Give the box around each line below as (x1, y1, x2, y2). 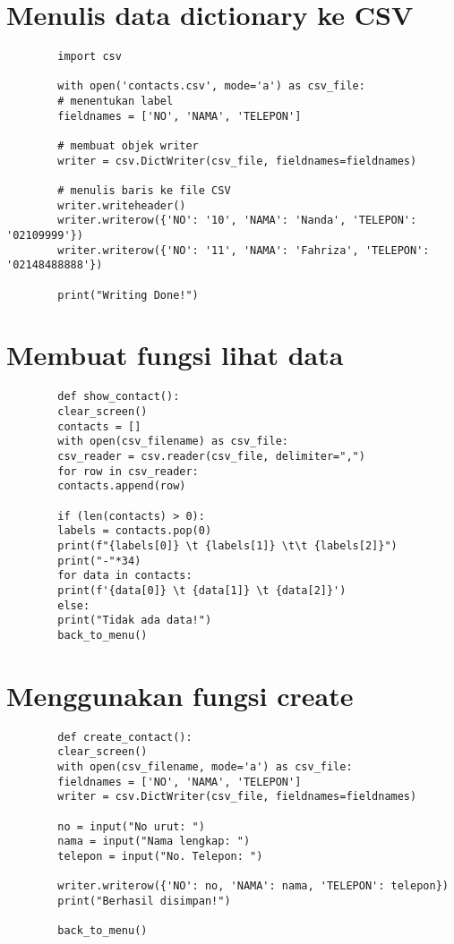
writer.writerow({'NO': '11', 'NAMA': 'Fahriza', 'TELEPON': (57, 243, 430, 257)
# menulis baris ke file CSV (57, 184, 231, 198)
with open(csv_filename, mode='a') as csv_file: (57, 761, 353, 773)
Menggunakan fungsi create (6, 676, 354, 713)
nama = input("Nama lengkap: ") (57, 835, 251, 848)
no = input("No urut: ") (57, 820, 205, 833)
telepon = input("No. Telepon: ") (57, 849, 263, 863)
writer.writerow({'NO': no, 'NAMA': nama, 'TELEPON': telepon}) (57, 880, 449, 893)
